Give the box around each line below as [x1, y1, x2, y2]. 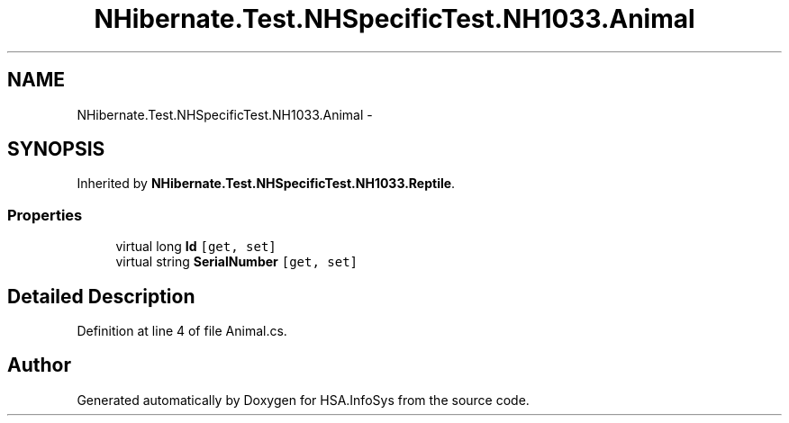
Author [7, 354, 71, 377]
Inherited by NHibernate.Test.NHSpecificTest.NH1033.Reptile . [77, 175, 456, 192]
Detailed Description [7, 284, 195, 308]
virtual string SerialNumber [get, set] [115, 254, 358, 270]
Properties [7, 205, 83, 224]
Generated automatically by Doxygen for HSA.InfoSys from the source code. [77, 391, 530, 408]
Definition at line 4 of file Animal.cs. [77, 323, 287, 339]
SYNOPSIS [7, 138, 105, 161]
